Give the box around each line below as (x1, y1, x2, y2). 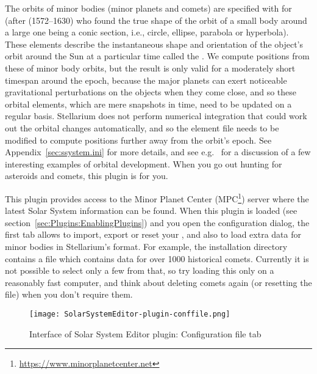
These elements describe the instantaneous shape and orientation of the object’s (5, 37, 304, 50)
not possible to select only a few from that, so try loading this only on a (5, 264, 274, 277)
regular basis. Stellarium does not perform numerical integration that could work (5, 109, 307, 122)
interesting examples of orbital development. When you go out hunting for (5, 157, 282, 170)
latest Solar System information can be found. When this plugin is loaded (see (5, 204, 297, 217)
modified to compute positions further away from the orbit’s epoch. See (5, 133, 272, 146)
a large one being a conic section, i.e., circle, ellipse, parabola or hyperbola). (5, 26, 289, 38)
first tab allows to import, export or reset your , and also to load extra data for (5, 228, 301, 241)
